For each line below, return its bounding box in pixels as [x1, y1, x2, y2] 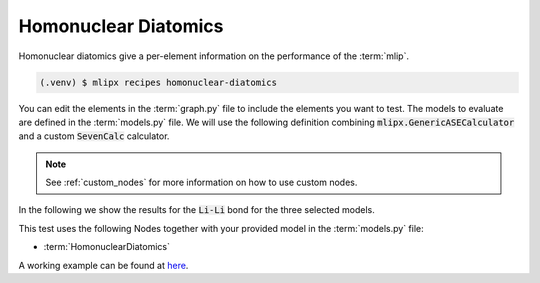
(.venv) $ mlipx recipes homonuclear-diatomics [39, 76, 277, 88]
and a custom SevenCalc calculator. [18, 130, 170, 142]
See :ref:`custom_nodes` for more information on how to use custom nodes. [45, 176, 358, 189]
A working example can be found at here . [18, 259, 189, 271]
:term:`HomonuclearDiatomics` [43, 241, 170, 253]
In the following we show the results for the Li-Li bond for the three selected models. [18, 204, 375, 216]
